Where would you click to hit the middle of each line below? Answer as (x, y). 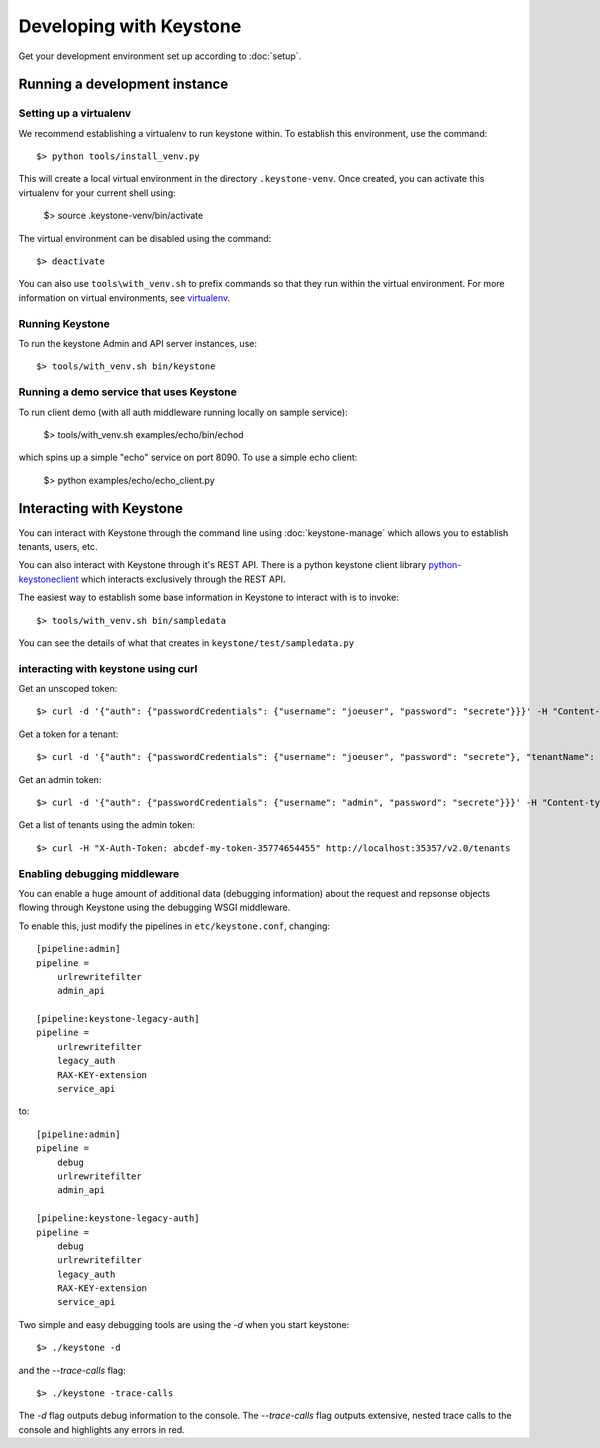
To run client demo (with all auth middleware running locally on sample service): (183, 412)
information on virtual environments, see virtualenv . (124, 297)
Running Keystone (64, 323)
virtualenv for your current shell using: (97, 192)
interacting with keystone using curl (108, 668)
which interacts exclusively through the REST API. (183, 579)
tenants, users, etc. (58, 546)
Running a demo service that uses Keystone (127, 392)
